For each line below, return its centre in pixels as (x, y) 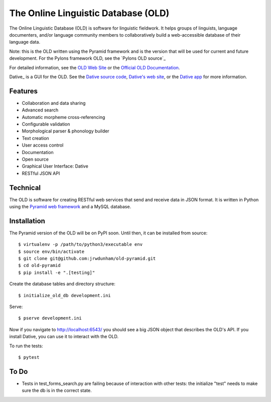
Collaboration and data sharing (54, 103)
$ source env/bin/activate (51, 251)
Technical (25, 187)
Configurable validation (46, 124)
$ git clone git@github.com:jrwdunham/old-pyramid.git (87, 259)
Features (23, 91)
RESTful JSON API (41, 173)
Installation (27, 221)
